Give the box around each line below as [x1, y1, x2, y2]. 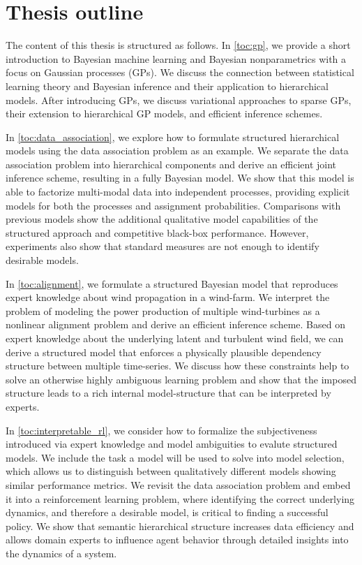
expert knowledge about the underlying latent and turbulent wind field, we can [6, 331, 344, 345]
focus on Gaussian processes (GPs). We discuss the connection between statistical [6, 65, 354, 80]
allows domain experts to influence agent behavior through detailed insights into [6, 532, 349, 547]
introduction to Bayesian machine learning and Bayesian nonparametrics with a [6, 51, 347, 66]
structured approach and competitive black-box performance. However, [6, 225, 309, 240]
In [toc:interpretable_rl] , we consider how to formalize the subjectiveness [6, 423, 317, 437]
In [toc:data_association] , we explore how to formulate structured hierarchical [6, 129, 340, 144]
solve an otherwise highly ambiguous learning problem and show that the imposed [6, 372, 356, 386]
